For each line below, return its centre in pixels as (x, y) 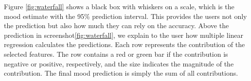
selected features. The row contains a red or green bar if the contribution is (116, 54)
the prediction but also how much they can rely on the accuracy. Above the (117, 25)
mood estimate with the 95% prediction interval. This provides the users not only (125, 16)
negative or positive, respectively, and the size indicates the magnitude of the (119, 63)
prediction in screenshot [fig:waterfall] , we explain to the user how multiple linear (124, 35)
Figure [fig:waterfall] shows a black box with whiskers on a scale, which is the (119, 6)
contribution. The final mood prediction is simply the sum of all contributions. (121, 73)
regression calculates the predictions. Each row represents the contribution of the (125, 44)
